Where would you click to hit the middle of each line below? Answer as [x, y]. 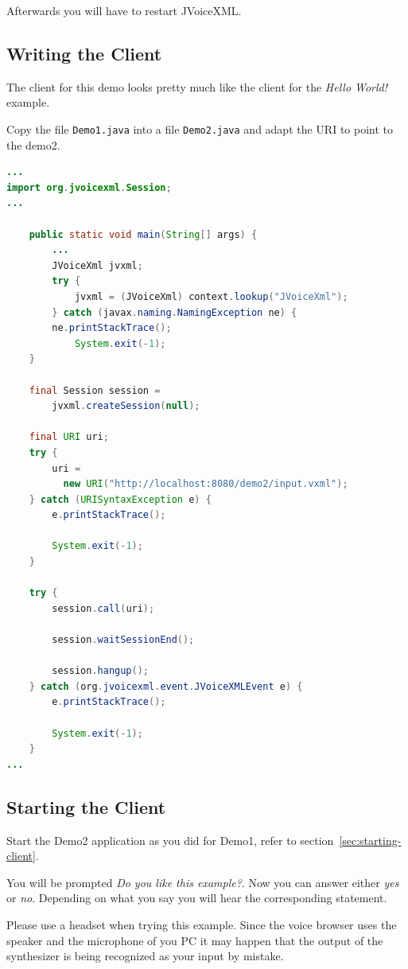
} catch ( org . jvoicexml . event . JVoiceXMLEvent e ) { [166, 686]
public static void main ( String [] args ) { [143, 234]
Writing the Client [84, 53]
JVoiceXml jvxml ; [97, 265]
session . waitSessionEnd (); [123, 640]
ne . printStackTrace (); [112, 328]
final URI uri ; [69, 437]
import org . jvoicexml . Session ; [89, 187]
